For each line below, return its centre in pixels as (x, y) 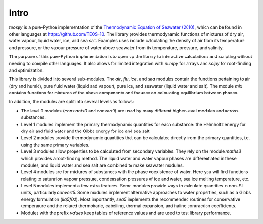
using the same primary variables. (55, 145)
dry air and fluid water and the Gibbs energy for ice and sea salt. (86, 131)
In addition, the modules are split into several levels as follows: (72, 102)
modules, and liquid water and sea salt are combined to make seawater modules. (103, 165)
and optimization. (26, 70)
